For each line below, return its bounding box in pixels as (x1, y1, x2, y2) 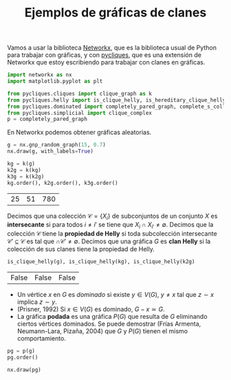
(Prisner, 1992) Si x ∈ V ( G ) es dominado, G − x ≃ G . (16, 305, 165, 313)
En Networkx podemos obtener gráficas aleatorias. (7, 128, 152, 137)
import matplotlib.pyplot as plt (7, 78, 103, 85)
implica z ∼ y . (16, 298, 57, 306)
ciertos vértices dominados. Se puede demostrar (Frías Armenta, (16, 320, 201, 328)
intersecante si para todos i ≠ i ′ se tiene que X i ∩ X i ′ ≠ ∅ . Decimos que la (7, 221, 214, 231)
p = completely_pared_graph (7, 115, 88, 123)
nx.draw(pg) (7, 366, 41, 373)
